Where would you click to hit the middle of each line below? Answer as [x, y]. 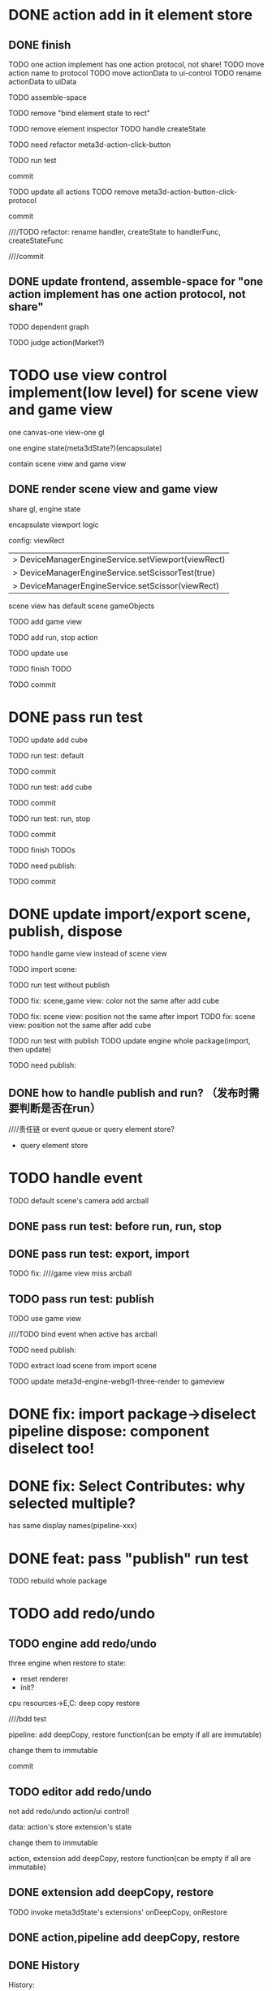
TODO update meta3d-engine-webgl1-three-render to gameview [117, 1381]
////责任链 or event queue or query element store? [91, 1129]
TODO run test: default [46, 755]
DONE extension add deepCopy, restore [111, 1892]
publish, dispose [66, 931]
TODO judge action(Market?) [56, 342]
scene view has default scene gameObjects [82, 606]
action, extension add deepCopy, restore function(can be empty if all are [130, 1859]
